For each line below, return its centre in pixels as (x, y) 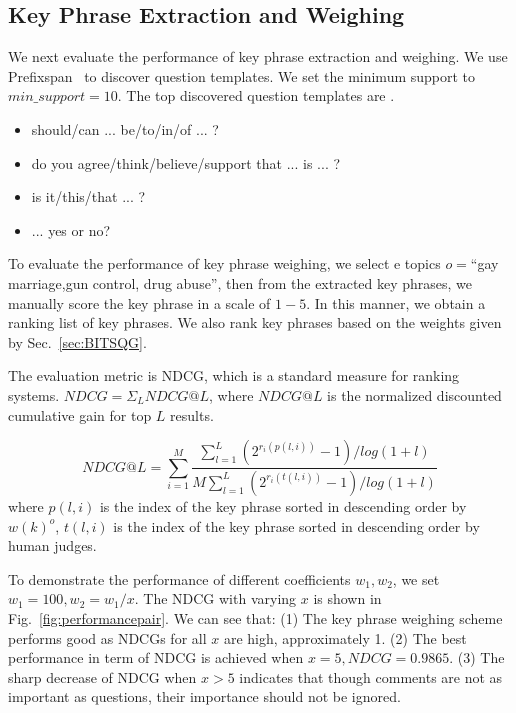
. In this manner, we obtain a (396, 302)
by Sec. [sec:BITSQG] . (77, 341)
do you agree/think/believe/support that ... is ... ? (186, 162)
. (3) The (477, 657)
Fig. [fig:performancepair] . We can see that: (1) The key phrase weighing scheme (255, 617)
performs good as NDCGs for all (107, 637)
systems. (34, 394)
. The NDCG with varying (215, 598)
